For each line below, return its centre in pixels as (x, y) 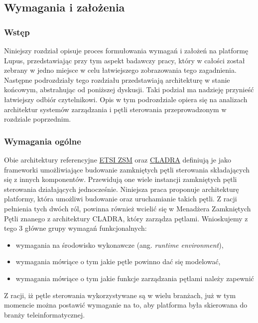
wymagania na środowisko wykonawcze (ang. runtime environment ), (120, 244)
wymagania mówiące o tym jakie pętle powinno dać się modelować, (118, 261)
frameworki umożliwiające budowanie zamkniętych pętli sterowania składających (127, 169)
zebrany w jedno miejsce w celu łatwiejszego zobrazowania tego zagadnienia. (120, 70)
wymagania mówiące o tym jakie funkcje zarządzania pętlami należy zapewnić (135, 278)
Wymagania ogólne (43, 141)
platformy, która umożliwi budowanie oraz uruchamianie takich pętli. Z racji (121, 199)
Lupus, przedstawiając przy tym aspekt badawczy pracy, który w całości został (125, 60)
